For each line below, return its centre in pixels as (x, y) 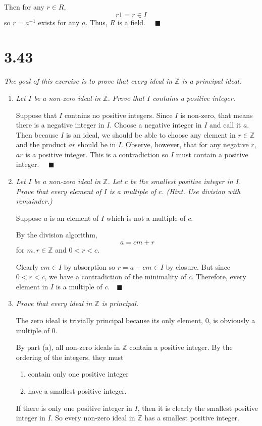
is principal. (120, 303)
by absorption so (90, 266)
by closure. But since (198, 266)
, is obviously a (232, 320)
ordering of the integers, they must (70, 357)
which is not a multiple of (146, 218)
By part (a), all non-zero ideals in (68, 347)
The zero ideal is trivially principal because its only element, (109, 320)
